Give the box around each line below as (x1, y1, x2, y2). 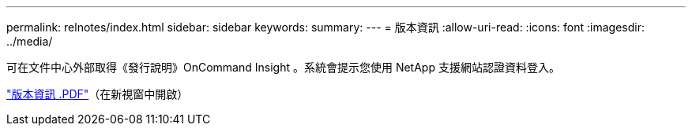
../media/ (6, 35, 53, 48)
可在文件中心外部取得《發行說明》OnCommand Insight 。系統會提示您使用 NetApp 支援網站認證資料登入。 (6, 60, 560, 74)
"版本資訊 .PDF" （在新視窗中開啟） (6, 87, 189, 101)
